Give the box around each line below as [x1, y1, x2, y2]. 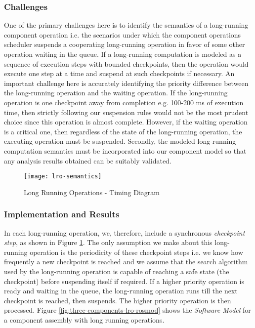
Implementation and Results [4, 208, 120, 220]
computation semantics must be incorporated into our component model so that [4, 145, 247, 156]
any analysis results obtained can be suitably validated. [4, 155, 171, 165]
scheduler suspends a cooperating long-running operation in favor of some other [4, 39, 245, 49]
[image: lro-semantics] [24, 173, 102, 180]
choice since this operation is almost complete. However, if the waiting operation [4, 117, 248, 127]
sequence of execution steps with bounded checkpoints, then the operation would [4, 58, 249, 69]
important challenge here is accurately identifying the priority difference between [4, 78, 249, 88]
